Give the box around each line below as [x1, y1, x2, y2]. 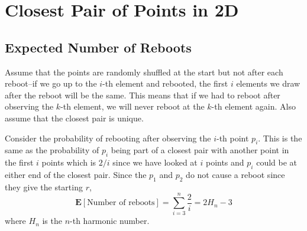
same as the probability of [5, 144, 99, 156]
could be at [256, 156, 297, 169]
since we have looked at [112, 156, 198, 169]
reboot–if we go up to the [5, 77, 97, 90]
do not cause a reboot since [186, 168, 285, 180]
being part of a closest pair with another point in [111, 144, 289, 156]
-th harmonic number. [70, 214, 150, 227]
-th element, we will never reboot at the [60, 100, 205, 113]
